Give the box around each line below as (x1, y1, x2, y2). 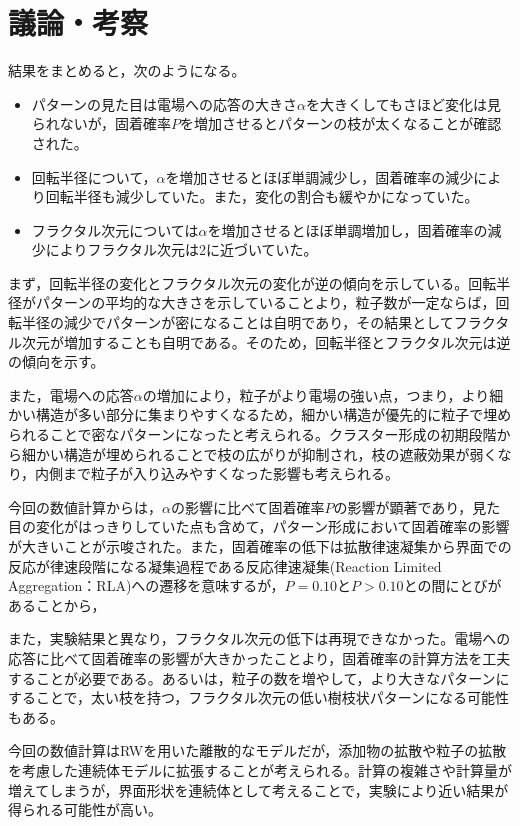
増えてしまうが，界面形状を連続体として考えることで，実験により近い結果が (8, 779, 509, 800)
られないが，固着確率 (31, 113, 171, 134)
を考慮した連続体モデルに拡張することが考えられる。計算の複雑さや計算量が (8, 759, 512, 780)
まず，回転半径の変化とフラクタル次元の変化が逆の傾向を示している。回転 (8, 272, 497, 293)
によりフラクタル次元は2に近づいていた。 (45, 239, 318, 260)
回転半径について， (31, 166, 157, 187)
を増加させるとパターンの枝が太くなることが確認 (179, 113, 502, 134)
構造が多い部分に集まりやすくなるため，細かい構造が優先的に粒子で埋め (35, 404, 512, 425)
